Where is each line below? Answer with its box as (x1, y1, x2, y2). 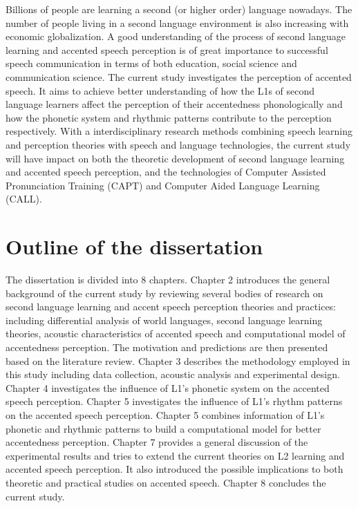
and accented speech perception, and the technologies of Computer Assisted (6, 164, 326, 179)
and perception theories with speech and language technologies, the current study (6, 137, 351, 151)
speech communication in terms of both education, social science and (6, 56, 297, 70)
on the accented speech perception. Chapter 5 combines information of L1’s (6, 407, 325, 422)
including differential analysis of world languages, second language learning (6, 312, 323, 327)
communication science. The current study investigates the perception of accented (6, 69, 352, 84)
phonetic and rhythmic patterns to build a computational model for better (6, 421, 321, 435)
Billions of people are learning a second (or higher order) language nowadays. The (6, 2, 352, 16)
